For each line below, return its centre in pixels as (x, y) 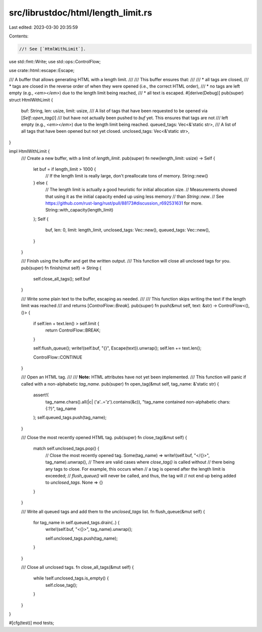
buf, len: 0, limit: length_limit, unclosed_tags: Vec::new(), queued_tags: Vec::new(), (128, 230)
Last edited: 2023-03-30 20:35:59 (43, 27)
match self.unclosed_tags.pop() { (66, 448)
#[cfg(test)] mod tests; (32, 623)
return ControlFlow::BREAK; (73, 330)
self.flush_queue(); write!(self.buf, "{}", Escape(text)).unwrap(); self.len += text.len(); (117, 348)
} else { (41, 183)
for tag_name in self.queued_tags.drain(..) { (76, 522)
